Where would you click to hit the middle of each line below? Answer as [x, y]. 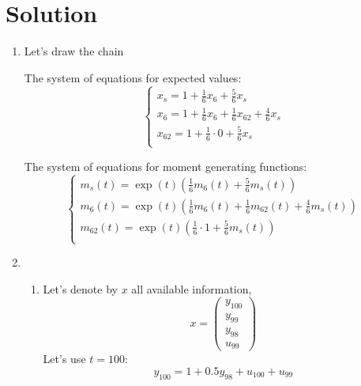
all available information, [192, 288]
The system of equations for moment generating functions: [165, 166]
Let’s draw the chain [74, 51]
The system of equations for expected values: [133, 77]
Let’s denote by [80, 288]
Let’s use [64, 359]
